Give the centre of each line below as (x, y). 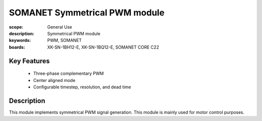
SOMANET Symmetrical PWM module (87, 13)
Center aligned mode (54, 80)
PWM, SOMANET (65, 40)
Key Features (29, 61)
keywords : (20, 40)
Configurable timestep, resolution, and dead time (82, 87)
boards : (17, 47)
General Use (60, 27)
